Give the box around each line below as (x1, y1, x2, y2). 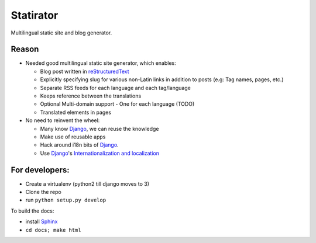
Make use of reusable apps (40, 133, 106, 140)
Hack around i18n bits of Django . (40, 141, 119, 148)
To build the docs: (11, 207, 54, 214)
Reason (11, 44, 39, 54)
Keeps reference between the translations (40, 92, 142, 99)
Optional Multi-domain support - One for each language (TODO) (40, 100, 195, 107)
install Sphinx (25, 218, 58, 225)
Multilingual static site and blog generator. (11, 29, 112, 36)
